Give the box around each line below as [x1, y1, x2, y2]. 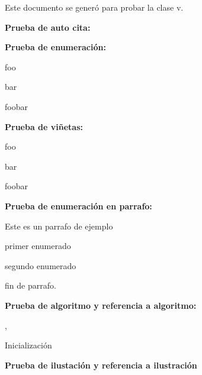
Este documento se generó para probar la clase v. [5, 1, 184, 13]
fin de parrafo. [5, 279, 56, 292]
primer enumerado [5, 240, 71, 252]
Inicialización [5, 339, 52, 351]
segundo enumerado [5, 259, 76, 271]
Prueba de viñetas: [5, 120, 83, 132]
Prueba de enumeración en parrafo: [5, 199, 152, 212]
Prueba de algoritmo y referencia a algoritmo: [5, 299, 197, 311]
